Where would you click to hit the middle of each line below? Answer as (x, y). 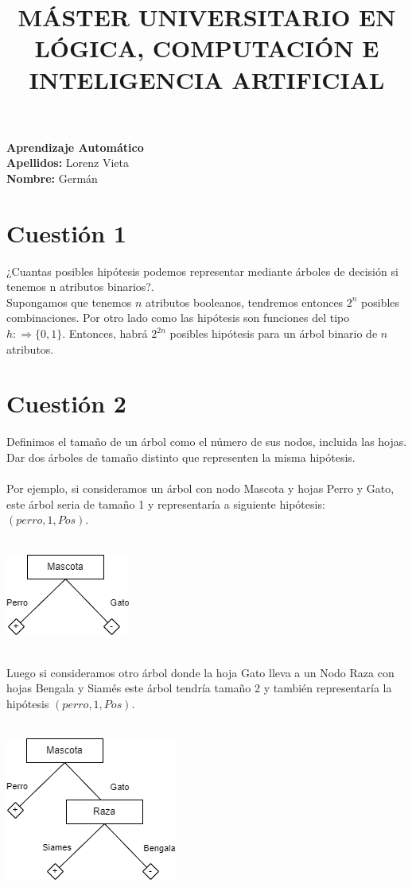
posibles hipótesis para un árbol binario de (274, 333)
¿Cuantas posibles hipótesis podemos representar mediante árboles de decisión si (202, 271)
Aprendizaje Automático (75, 147)
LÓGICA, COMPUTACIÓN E (207, 48)
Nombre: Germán (52, 178)
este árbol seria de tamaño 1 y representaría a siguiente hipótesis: (166, 504)
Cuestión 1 (66, 232)
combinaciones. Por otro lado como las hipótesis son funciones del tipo (178, 318)
